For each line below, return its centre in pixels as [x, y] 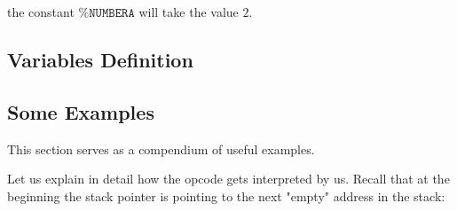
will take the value [189, 12]
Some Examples [81, 111]
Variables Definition [100, 59]
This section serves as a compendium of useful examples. [161, 148]
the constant [41, 12]
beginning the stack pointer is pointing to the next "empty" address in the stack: [226, 195]
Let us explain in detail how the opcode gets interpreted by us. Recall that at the [228, 179]
